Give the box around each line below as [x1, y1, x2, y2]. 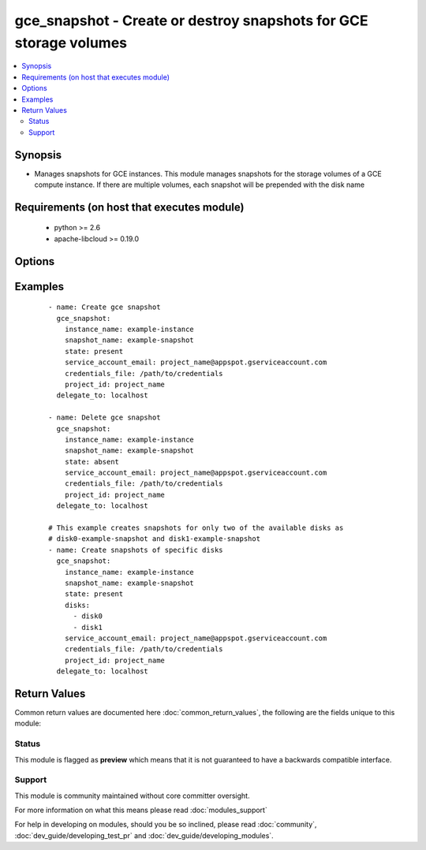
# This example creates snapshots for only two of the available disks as [48, 524, 344, 532]
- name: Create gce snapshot [48, 303, 161, 311]
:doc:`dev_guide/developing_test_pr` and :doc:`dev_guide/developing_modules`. [14, 830, 274, 840]
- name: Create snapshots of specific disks [48, 545, 224, 554]
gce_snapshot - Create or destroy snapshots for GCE [14, 12, 368, 29]
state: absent [64, 457, 120, 466]
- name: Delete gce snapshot [48, 413, 161, 422]
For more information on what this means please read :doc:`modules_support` [14, 805, 267, 815]
